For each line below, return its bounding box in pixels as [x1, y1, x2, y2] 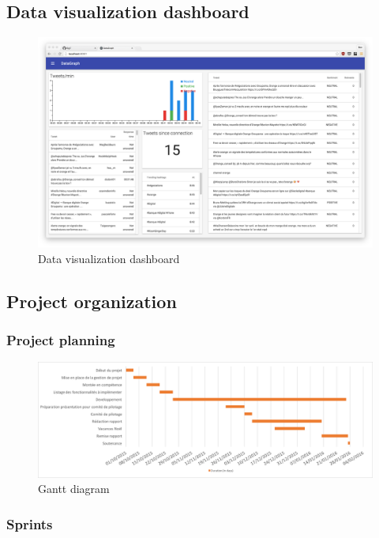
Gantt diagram [38, 480, 110, 497]
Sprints [6, 514, 53, 533]
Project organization [6, 288, 177, 313]
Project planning [6, 329, 115, 349]
